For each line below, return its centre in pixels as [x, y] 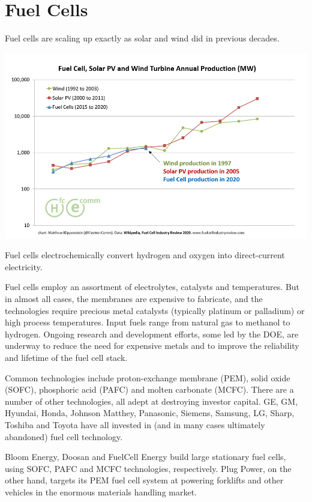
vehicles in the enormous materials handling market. [101, 491]
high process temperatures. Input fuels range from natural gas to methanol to [148, 322]
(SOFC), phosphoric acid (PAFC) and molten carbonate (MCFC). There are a [149, 389]
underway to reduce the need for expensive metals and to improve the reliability [152, 346]
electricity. [24, 266]
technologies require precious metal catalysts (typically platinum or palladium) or [155, 310]
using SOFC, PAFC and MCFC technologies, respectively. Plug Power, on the [148, 468]
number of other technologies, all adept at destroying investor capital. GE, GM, [151, 401]
